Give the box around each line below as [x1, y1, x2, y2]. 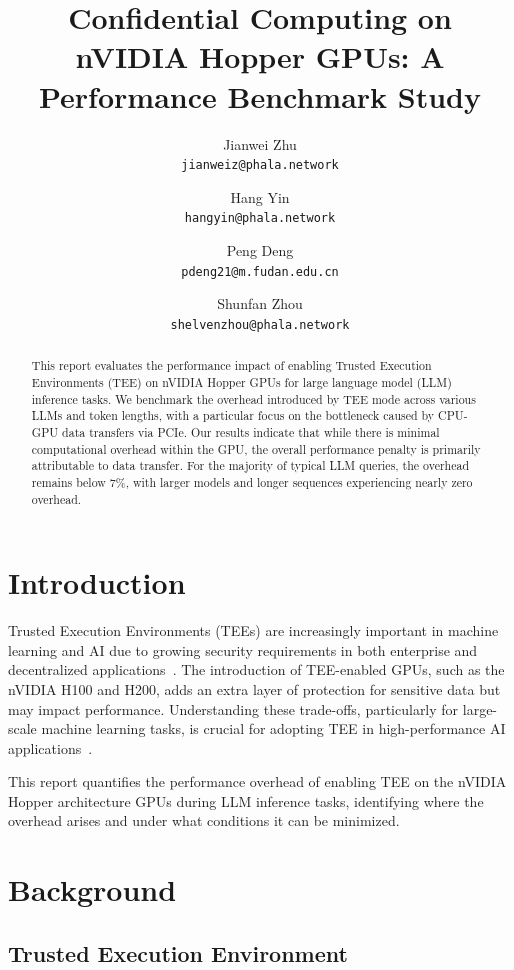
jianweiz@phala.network [181, 158, 339, 173]
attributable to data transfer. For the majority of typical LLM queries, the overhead [31, 457, 470, 474]
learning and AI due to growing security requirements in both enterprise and [8, 639, 478, 660]
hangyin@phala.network [184, 211, 336, 226]
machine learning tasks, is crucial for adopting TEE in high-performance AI [41, 718, 506, 739]
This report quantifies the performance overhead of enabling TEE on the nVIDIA [8, 771, 507, 792]
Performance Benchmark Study [38, 75, 481, 116]
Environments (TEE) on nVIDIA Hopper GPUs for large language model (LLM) [31, 373, 452, 390]
